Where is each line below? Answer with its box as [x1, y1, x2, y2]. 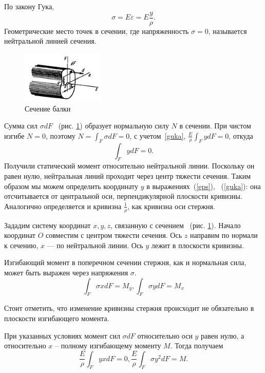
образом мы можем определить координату [4, 180, 139, 191]
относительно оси [137, 330, 193, 341]
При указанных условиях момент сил [4, 330, 120, 341]
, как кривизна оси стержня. [127, 200, 215, 211]
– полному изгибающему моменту [55, 340, 161, 351]
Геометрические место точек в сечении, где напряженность [4, 25, 189, 36]
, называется [208, 25, 247, 36]
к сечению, [4, 239, 39, 250]
